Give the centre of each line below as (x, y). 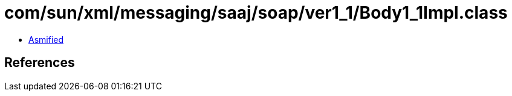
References (40, 63)
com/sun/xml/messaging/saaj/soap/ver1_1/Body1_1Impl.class (256, 13)
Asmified (46, 39)
